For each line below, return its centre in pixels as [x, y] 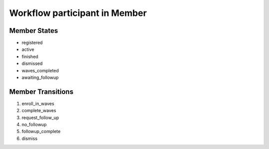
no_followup [34, 125]
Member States [34, 31]
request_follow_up [40, 118]
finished [30, 56]
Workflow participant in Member [78, 13]
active [28, 49]
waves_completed [40, 70]
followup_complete [41, 132]
